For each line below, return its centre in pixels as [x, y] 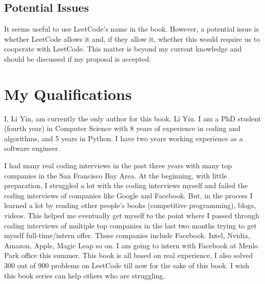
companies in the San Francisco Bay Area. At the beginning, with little [116, 175]
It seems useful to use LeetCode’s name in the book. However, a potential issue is [131, 29]
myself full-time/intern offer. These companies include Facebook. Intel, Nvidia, [127, 235]
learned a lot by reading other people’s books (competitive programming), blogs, [130, 205]
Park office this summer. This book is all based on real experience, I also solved [128, 255]
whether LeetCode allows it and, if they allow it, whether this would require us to [132, 38]
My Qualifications [68, 94]
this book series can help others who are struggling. [85, 275]
